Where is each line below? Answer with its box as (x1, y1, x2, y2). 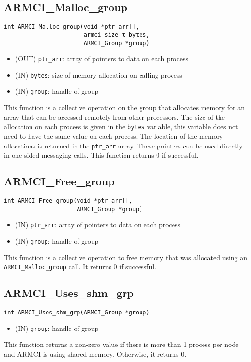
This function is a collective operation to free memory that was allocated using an (4, 252, 248, 262)
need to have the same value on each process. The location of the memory (4, 131, 223, 141)
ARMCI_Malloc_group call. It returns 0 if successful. (4, 262, 156, 272)
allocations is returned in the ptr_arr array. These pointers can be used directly (4, 140, 243, 150)
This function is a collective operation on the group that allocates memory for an (4, 102, 245, 113)
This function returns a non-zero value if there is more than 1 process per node (4, 339, 239, 349)
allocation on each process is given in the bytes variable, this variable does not (4, 121, 238, 132)
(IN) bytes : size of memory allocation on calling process (15, 69, 182, 80)
